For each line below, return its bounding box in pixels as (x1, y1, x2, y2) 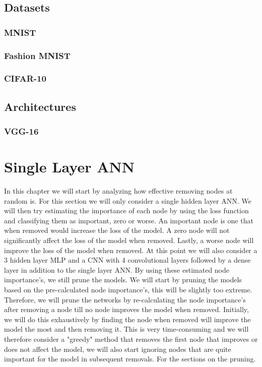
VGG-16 (4, 125, 39, 138)
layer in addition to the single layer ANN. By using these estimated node (4, 264, 230, 275)
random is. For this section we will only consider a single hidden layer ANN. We (4, 195, 251, 206)
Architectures (4, 98, 76, 114)
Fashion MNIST (4, 49, 71, 62)
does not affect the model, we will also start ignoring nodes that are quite (4, 343, 231, 354)
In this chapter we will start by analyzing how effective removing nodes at (4, 186, 233, 196)
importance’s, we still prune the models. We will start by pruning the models (4, 274, 242, 285)
